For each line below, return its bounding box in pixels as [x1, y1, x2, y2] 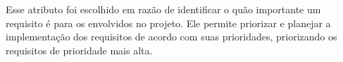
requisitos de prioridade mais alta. [6, 42, 153, 57]
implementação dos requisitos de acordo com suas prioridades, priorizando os [6, 29, 337, 44]
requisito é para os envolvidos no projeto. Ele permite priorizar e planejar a [6, 15, 331, 30]
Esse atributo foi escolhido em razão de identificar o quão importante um [6, 2, 321, 16]
